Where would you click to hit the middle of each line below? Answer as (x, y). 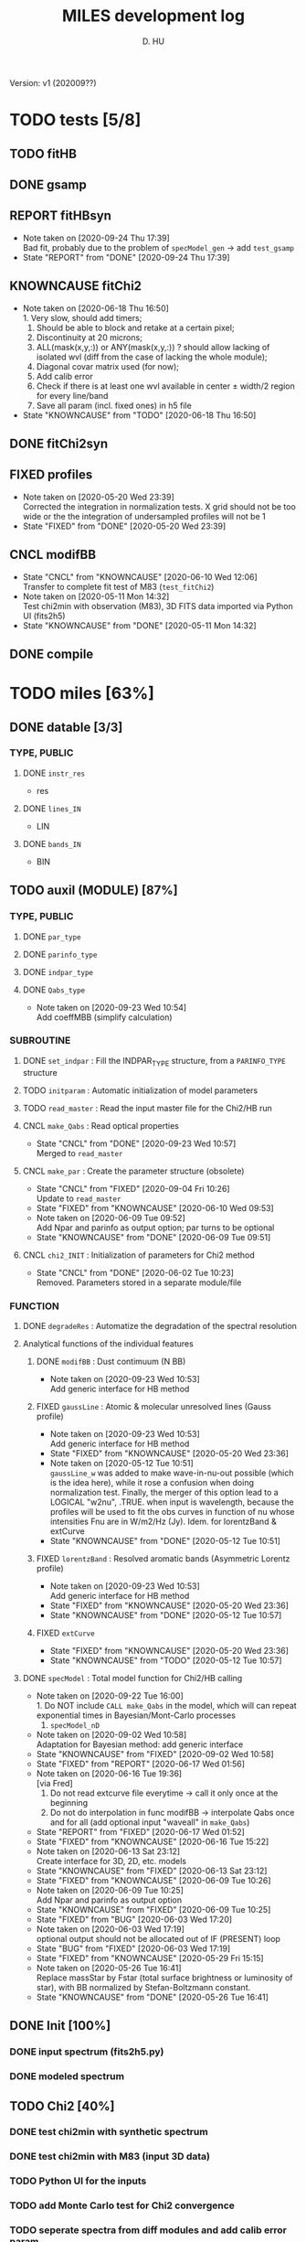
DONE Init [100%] (60, 2026)
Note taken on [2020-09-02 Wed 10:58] (111, 1734)
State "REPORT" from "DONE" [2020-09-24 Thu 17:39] (126, 257)
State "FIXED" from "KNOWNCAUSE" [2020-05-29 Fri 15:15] (150, 1958)
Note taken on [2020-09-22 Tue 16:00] (110, 1695)
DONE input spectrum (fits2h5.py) (87, 2052)
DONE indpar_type (58, 971)
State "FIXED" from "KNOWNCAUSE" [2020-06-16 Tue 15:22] (153, 1841)
